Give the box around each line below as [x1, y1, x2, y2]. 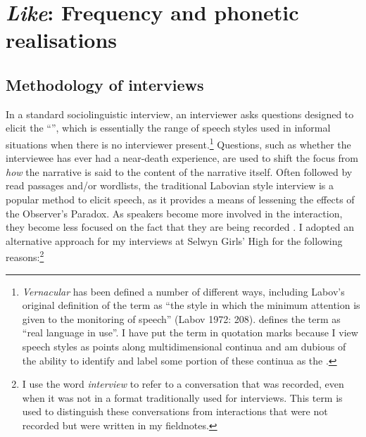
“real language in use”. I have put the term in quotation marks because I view [22, 325, 358, 340]
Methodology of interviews [6, 73, 204, 95]
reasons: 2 [6, 248, 44, 265]
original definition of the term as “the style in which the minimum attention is [22, 298, 360, 312]
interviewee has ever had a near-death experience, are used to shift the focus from [6, 151, 359, 165]
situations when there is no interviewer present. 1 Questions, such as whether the [6, 134, 351, 151]
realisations [6, 25, 118, 54]
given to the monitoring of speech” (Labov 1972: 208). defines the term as [22, 311, 341, 326]
